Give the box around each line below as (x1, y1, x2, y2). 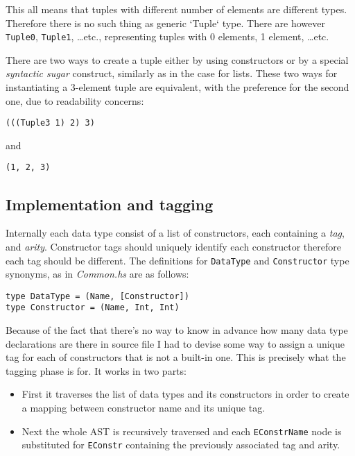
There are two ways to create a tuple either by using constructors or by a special (6, 52, 349, 67)
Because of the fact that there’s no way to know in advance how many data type (6, 323, 348, 337)
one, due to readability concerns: (6, 93, 144, 108)
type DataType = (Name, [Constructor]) (6, 291, 189, 301)
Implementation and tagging (6, 193, 214, 214)
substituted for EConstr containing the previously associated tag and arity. (21, 437, 340, 452)
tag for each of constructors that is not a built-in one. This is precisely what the (6, 350, 346, 364)
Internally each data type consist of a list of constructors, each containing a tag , (6, 226, 345, 240)
